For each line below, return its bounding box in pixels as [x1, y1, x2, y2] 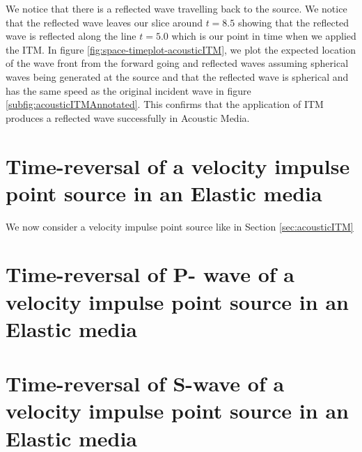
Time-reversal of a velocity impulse [6, 151, 350, 180]
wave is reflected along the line [6, 29, 136, 43]
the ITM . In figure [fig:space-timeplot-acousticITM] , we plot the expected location [6, 42, 356, 56]
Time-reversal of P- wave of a [6, 260, 294, 288]
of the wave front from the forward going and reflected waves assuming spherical [6, 56, 349, 70]
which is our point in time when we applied [171, 29, 356, 43]
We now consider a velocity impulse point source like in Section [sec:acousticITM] [6, 219, 354, 233]
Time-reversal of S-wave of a [6, 369, 285, 398]
